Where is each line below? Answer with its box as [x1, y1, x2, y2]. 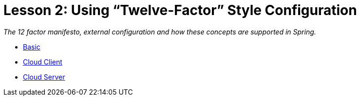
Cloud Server [23, 72, 65, 81]
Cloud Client [23, 57, 62, 66]
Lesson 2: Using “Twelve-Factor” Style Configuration [3, 2, 357, 18]
